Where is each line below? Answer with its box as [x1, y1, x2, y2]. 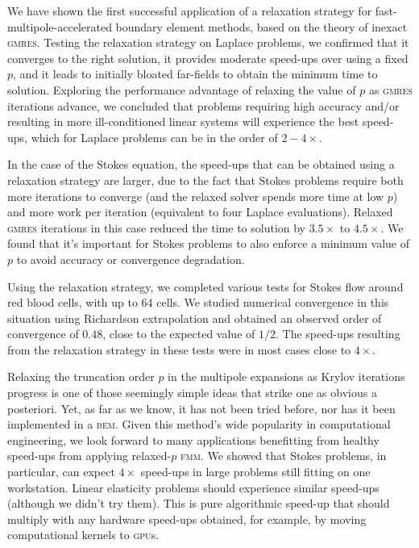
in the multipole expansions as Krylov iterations [168, 368, 405, 385]
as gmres [368, 81, 413, 98]
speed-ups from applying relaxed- [7, 447, 172, 464]
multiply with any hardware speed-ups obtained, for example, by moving [7, 510, 367, 527]
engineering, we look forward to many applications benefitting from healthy [7, 431, 380, 448]
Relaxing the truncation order [7, 368, 155, 385]
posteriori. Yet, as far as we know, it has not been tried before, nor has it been [7, 399, 396, 416]
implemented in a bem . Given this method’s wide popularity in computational [7, 416, 391, 433]
